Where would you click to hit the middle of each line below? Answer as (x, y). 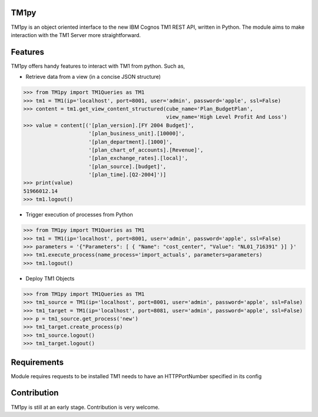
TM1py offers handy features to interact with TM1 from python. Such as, (98, 66)
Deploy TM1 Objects (50, 278)
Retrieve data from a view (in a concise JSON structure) (93, 77)
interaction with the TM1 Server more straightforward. (76, 35)
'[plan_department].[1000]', (131, 142)
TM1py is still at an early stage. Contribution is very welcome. (85, 407)
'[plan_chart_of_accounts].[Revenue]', (146, 150)
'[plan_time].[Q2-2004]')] (127, 175)
